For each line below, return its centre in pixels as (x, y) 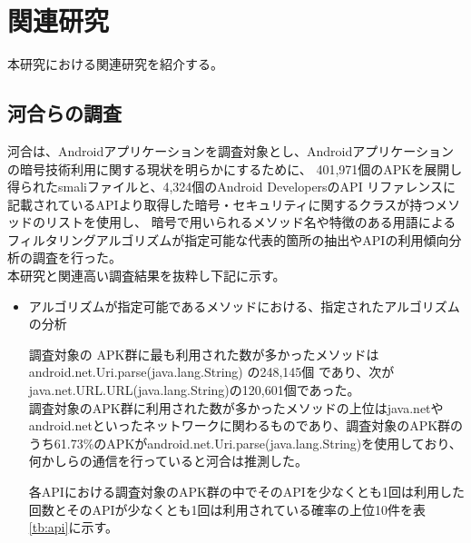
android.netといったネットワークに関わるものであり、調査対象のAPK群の (246, 425)
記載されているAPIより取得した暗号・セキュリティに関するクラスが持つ (221, 204)
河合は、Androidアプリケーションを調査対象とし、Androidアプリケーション (231, 150)
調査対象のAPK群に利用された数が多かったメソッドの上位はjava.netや (236, 407)
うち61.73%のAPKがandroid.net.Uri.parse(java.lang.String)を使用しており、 (245, 443)
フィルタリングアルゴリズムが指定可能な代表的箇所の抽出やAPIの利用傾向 (228, 239)
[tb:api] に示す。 (73, 527)
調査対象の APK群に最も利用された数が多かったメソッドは (204, 354)
